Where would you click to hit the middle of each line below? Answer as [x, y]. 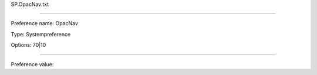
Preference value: [32, 64]
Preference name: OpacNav [45, 23]
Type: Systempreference [41, 34]
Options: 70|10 [28, 45]
